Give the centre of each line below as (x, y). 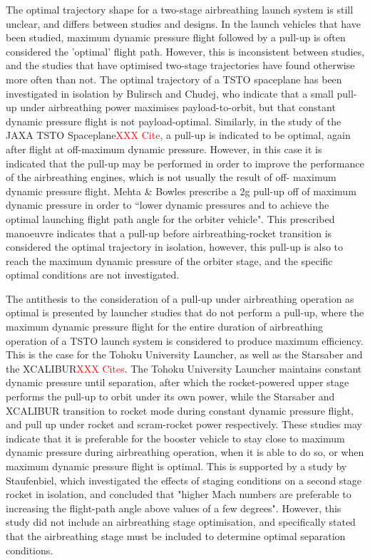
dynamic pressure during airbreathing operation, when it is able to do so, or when (185, 452)
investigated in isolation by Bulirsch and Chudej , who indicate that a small (170, 93)
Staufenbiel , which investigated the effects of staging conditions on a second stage (184, 480)
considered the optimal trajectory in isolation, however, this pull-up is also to (175, 247)
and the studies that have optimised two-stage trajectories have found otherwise (180, 65)
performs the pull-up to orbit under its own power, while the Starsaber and (170, 396)
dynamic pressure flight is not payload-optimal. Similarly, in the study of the (174, 121)
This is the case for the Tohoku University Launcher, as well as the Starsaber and (184, 354)
